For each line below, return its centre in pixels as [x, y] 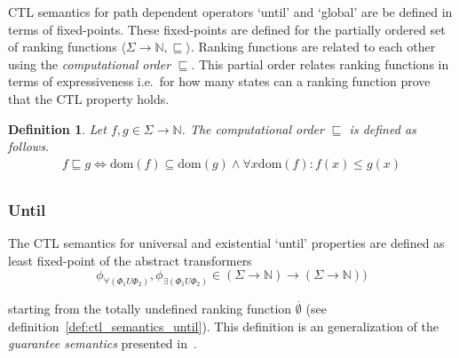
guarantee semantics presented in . [103, 343]
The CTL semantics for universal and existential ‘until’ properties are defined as [226, 243]
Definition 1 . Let [57, 128]
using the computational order [90, 64]
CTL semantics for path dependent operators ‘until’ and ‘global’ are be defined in [230, 12]
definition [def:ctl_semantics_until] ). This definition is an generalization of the [223, 326]
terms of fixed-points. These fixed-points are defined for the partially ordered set [227, 29]
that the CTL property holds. [89, 98]
